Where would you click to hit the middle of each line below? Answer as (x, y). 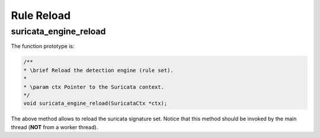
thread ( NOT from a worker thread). (55, 127)
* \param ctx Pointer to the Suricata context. (94, 87)
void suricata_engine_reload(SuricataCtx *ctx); (95, 103)
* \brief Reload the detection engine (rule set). (99, 70)
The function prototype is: (43, 46)
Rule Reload (41, 15)
